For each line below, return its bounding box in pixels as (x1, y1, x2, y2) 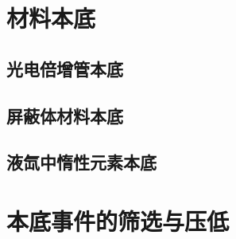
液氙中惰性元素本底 (6, 150, 157, 174)
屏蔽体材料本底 (6, 103, 123, 127)
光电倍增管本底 (6, 56, 123, 80)
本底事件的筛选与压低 (6, 204, 230, 237)
